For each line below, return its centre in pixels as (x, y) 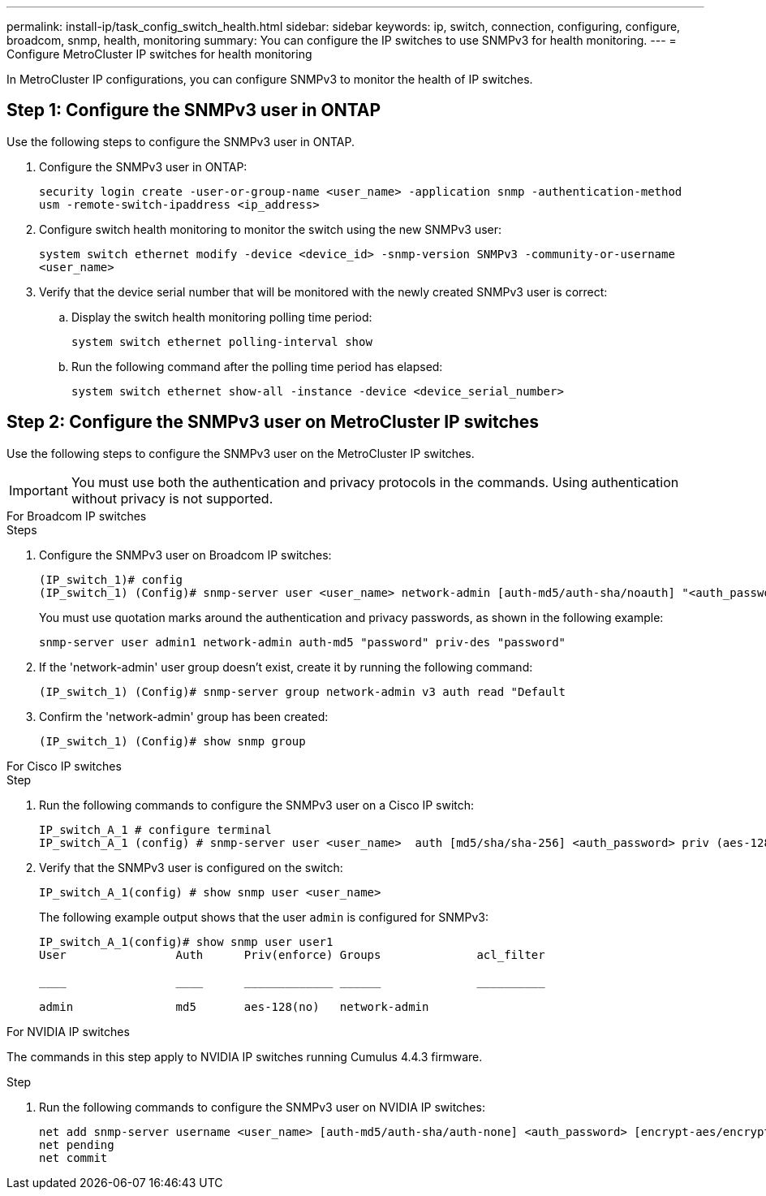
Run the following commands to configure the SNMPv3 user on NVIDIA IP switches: (262, 1107)
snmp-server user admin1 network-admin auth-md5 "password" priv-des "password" (303, 642)
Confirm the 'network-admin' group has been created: (184, 716)
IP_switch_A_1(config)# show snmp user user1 (186, 941)
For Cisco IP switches (64, 766)
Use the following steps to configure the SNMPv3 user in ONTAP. (181, 141)
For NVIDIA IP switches (68, 1031)
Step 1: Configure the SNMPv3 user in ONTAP (194, 110)
